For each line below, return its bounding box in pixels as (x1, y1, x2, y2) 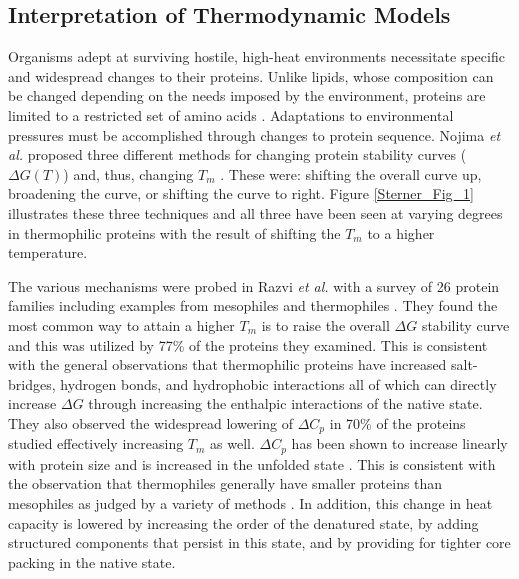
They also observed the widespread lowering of (8, 412, 293, 433)
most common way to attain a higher (8, 314, 235, 335)
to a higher (367, 222, 435, 243)
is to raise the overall (261, 314, 390, 335)
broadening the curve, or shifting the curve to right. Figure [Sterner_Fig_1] (8, 183, 474, 204)
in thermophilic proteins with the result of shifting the (8, 222, 341, 243)
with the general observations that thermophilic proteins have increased (8, 354, 447, 375)
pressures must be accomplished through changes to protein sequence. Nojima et (8, 124, 501, 145)
